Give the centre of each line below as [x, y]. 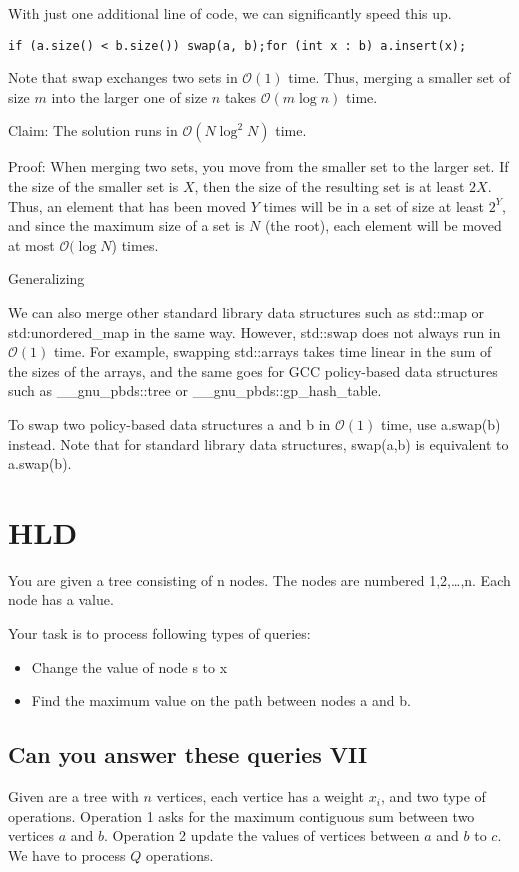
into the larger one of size [129, 96]
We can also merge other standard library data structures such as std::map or [246, 312]
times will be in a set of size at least [373, 205]
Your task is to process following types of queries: [159, 633]
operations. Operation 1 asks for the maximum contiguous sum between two [241, 815]
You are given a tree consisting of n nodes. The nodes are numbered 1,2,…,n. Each [259, 579]
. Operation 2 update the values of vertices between [261, 835]
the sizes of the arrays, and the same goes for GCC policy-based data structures [253, 370]
